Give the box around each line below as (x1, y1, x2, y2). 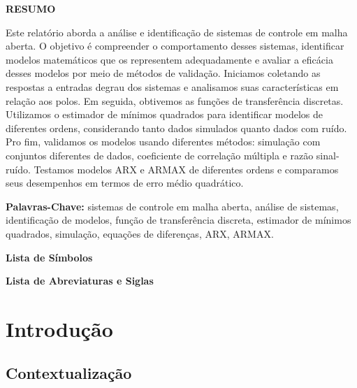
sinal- (316, 148, 340, 162)
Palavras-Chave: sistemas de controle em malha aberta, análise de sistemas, (6, 199, 339, 213)
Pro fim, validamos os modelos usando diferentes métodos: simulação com (6, 134, 321, 149)
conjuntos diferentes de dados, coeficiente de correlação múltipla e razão (6, 148, 314, 162)
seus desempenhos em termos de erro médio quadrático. (6, 175, 244, 190)
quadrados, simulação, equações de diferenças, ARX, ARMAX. (6, 226, 274, 240)
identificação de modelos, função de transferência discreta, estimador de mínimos (6, 213, 351, 227)
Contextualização (6, 362, 132, 384)
